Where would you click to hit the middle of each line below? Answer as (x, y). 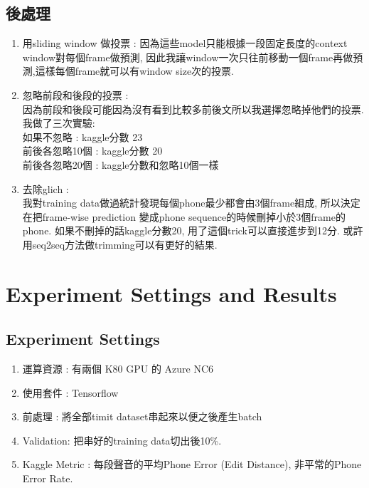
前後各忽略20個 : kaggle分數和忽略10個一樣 (121, 164)
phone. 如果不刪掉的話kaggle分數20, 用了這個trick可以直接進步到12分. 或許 (193, 230)
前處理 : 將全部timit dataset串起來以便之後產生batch (142, 416)
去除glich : (46, 188)
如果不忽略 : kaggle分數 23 (82, 136)
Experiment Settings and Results (171, 293)
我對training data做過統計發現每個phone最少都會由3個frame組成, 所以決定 (191, 203)
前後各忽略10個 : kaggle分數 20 (92, 151)
